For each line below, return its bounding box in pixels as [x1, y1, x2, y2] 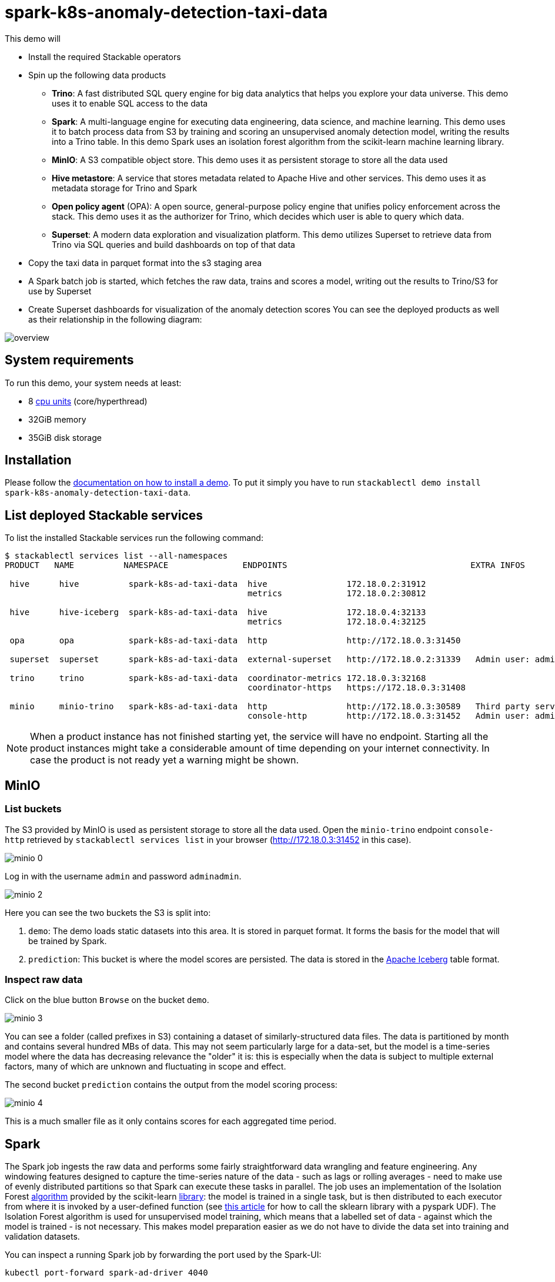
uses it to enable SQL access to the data [52, 98, 208, 108]
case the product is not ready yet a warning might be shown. [30, 754, 299, 766]
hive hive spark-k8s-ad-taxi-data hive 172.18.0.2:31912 [9, 579, 426, 589]
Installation [5, 453, 72, 468]
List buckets [5, 803, 62, 815]
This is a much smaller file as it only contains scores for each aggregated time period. [5, 1116, 336, 1127]
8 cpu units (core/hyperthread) [28, 396, 148, 406]
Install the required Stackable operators [28, 51, 181, 62]
